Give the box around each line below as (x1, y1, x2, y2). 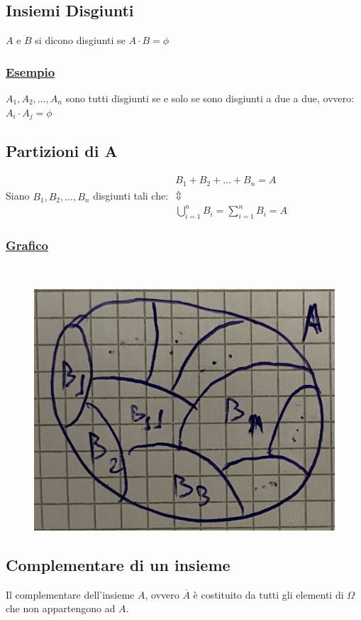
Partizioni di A (6, 140, 118, 162)
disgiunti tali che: (93, 188, 169, 203)
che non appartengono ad (6, 601, 116, 616)
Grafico (6, 236, 48, 254)
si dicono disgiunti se (35, 33, 126, 48)
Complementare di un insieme (6, 553, 231, 575)
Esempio (6, 62, 55, 80)
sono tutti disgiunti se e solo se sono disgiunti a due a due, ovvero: (65, 91, 355, 106)
